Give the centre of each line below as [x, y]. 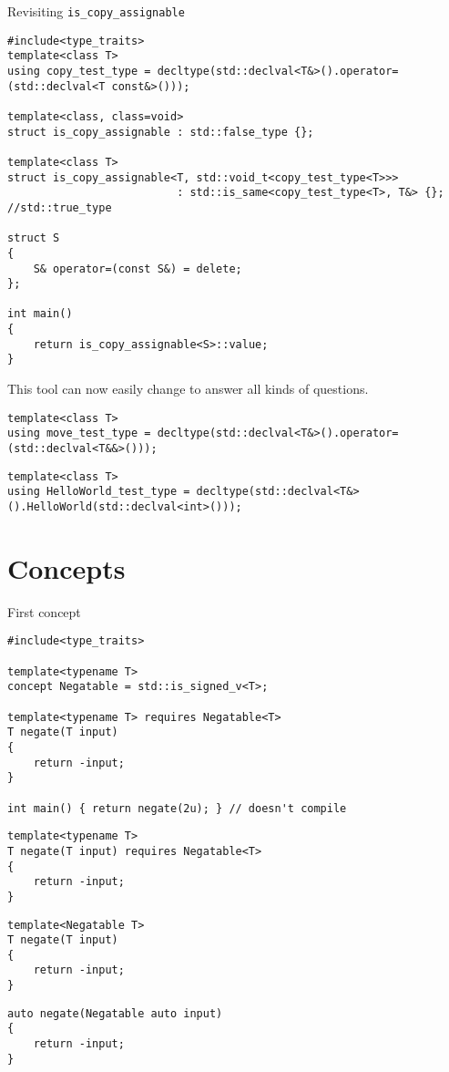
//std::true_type [60, 207]
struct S [34, 238]
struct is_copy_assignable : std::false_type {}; [161, 132]
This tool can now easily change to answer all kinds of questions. [188, 389]
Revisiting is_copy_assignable [96, 11]
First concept [44, 611]
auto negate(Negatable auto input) [115, 1013]
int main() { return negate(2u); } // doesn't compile [177, 808]
